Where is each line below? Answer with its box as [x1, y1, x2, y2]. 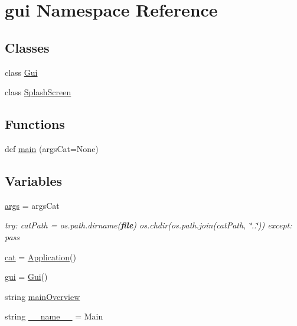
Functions [5, 115, 65, 133]
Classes [5, 38, 50, 56]
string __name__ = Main [5, 310, 103, 322]
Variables [5, 171, 63, 189]
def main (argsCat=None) [5, 142, 99, 154]
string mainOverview [5, 290, 80, 302]
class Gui [5, 66, 38, 78]
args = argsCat [5, 199, 60, 211]
